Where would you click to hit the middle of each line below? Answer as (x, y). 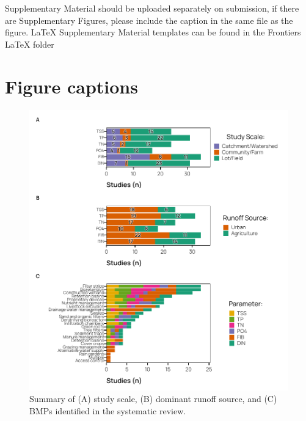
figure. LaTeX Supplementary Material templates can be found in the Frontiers (153, 32)
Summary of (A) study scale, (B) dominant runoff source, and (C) (153, 399)
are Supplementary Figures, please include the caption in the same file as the (149, 20)
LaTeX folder (30, 44)
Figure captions (71, 86)
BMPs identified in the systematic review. (108, 411)
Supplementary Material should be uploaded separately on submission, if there (152, 8)
